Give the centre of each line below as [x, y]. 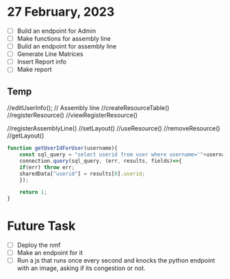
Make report [34, 70]
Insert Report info [42, 62]
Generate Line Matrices [50, 54]
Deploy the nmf [39, 245]
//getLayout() [26, 136]
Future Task [41, 226]
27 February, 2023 [61, 12]
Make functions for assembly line [64, 39]
